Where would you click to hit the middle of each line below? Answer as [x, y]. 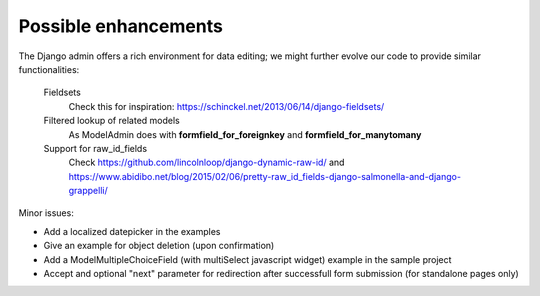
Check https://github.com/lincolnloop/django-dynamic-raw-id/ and [206, 162]
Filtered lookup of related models [111, 121]
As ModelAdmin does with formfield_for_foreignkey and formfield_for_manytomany [245, 134]
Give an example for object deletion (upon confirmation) [159, 246]
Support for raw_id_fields [95, 148]
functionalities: [49, 69]
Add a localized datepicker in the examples [132, 231]
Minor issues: [46, 213]
